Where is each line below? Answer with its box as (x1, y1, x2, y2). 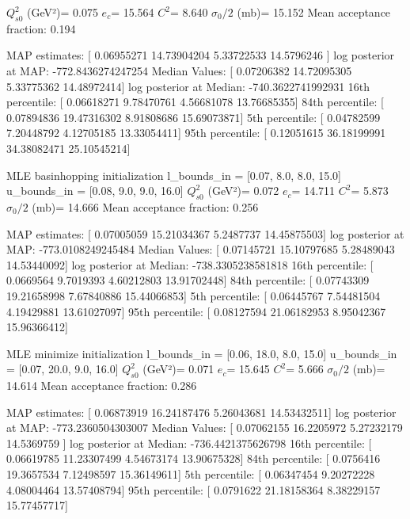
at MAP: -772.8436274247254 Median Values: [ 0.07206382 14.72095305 (6, 62, 352, 78)
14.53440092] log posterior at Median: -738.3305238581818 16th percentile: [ (6, 256, 374, 273)
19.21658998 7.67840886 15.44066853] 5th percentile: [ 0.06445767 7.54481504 (6, 287, 381, 303)
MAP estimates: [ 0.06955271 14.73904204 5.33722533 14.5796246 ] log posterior (6, 47, 395, 63)
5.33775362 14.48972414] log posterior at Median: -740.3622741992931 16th (6, 78, 370, 94)
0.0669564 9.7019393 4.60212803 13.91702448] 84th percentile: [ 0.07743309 (6, 272, 370, 288)
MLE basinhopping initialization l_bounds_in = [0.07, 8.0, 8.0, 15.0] (6, 166, 341, 183)
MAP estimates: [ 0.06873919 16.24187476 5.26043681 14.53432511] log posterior (6, 403, 397, 420)
